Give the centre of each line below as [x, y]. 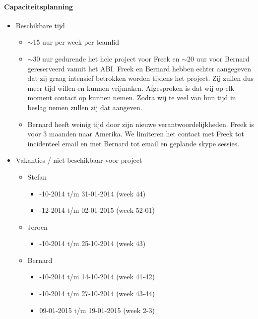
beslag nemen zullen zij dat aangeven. [85, 107]
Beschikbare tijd [40, 25]
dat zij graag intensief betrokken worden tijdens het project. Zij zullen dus [141, 78]
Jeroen [37, 226]
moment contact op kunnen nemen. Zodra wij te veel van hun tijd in [132, 97]
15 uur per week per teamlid [76, 42]
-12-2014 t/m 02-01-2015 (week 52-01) [97, 210]
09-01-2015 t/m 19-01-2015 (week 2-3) [97, 310]
